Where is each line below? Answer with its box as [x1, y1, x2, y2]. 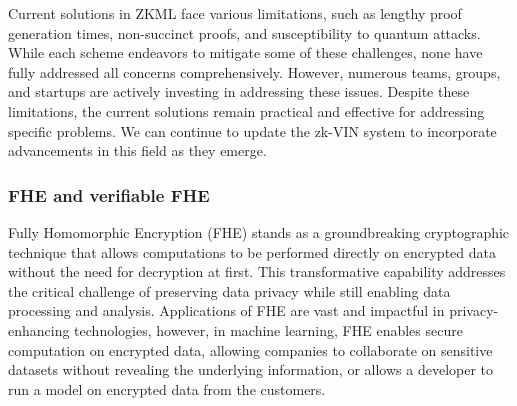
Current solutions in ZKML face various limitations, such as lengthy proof [8, 3, 462, 23]
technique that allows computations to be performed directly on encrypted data [8, 241, 496, 262]
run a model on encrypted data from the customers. [8, 378, 326, 399]
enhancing [8, 319, 70, 340]
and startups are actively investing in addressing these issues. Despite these [8, 81, 470, 102]
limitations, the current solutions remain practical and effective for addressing [8, 100, 485, 121]
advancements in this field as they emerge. [8, 140, 267, 161]
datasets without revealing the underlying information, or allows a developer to [8, 359, 494, 380]
